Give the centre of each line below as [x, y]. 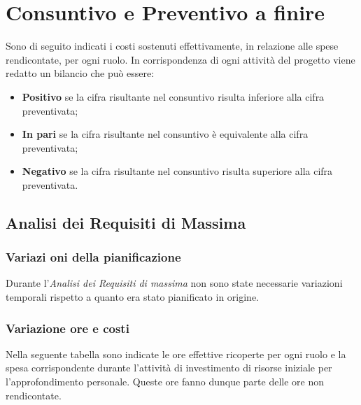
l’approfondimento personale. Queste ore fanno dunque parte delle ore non [165, 382]
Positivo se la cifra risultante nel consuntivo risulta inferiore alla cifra [173, 96]
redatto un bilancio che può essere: [80, 73]
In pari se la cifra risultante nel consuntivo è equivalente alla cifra [165, 134]
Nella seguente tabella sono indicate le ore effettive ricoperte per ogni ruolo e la [176, 354]
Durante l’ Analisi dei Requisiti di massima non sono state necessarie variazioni [174, 283]
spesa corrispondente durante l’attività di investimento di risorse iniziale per [169, 368]
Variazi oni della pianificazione [93, 257]
